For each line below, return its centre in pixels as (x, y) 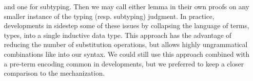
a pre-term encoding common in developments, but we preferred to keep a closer (124, 63)
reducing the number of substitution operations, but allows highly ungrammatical (126, 44)
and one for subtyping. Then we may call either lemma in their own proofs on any (127, 6)
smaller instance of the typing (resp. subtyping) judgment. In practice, (109, 16)
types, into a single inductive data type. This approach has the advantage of (118, 35)
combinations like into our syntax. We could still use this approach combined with (127, 54)
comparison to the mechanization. (54, 73)
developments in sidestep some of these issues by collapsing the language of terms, (126, 25)
